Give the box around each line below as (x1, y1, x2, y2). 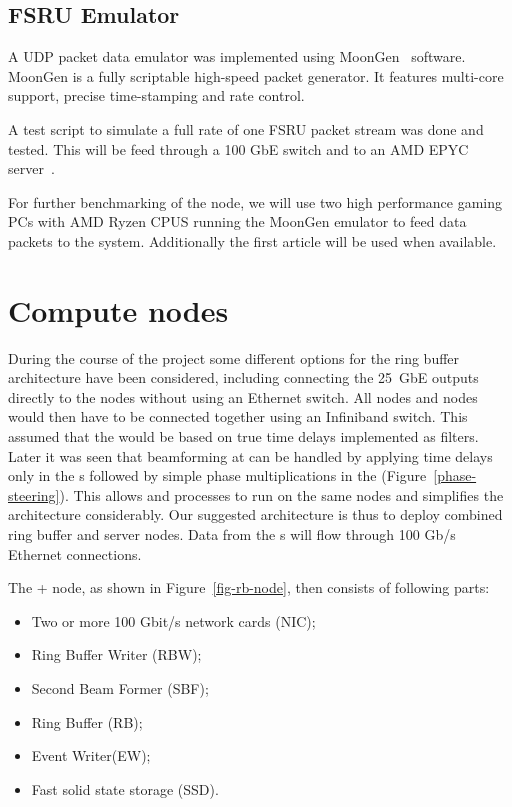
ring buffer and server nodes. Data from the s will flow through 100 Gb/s (8, 524, 456, 545)
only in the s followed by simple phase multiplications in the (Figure (8, 465, 427, 486)
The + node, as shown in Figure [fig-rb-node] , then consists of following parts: (8, 577, 490, 598)
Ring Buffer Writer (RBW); (31, 644, 202, 665)
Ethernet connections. (8, 543, 142, 564)
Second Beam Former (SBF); (31, 677, 209, 698)
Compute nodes (8, 289, 229, 330)
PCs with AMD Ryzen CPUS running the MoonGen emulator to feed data (8, 211, 467, 232)
